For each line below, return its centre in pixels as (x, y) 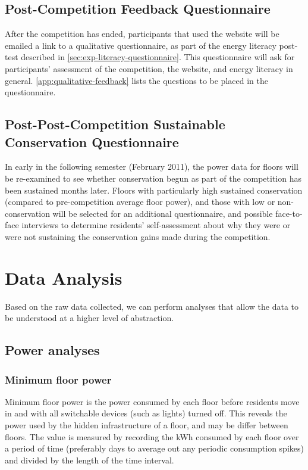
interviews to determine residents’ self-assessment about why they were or (156, 225)
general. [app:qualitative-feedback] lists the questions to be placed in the (136, 80)
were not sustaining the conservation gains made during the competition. (138, 236)
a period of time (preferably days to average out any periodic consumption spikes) (154, 448)
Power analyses (52, 350)
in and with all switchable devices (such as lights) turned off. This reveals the (146, 413)
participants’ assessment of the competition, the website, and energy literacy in (149, 68)
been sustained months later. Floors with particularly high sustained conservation (154, 190)
